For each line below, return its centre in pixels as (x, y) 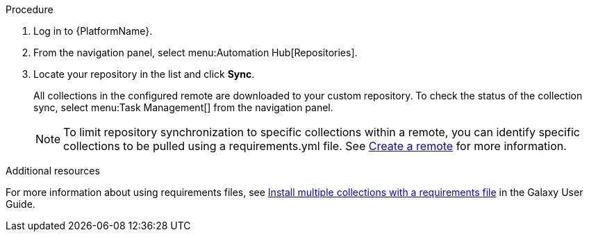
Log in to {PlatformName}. (93, 31)
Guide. (20, 204)
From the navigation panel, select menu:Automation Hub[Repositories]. (196, 52)
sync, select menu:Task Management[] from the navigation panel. (183, 107)
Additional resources (53, 171)
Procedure (30, 9)
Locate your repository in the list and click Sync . (144, 74)
